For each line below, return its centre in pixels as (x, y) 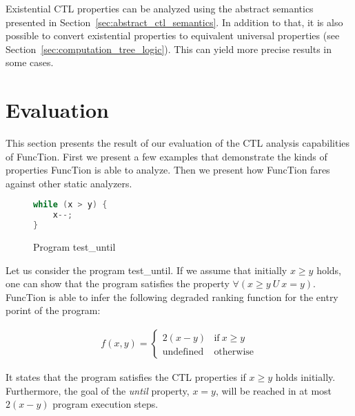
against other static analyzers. (69, 183)
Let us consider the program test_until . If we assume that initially (146, 270)
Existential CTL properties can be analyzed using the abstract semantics (160, 8)
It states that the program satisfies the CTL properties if (126, 377)
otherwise (234, 352)
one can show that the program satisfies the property (118, 283)
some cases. (30, 62)
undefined (183, 352)
